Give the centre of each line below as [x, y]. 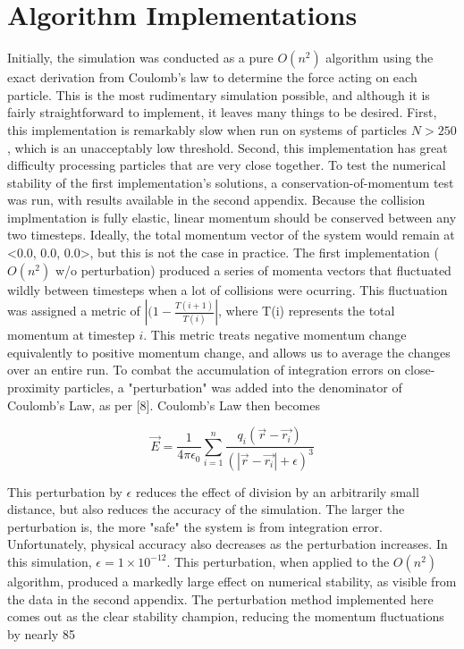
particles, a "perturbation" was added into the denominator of [233, 388]
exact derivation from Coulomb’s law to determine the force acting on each [212, 77]
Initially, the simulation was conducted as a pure [140, 58]
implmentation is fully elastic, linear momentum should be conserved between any [232, 217]
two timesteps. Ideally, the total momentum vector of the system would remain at [231, 235]
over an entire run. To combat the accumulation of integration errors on [204, 370]
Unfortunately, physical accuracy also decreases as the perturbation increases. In [228, 544]
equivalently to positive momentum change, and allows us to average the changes [229, 352]
